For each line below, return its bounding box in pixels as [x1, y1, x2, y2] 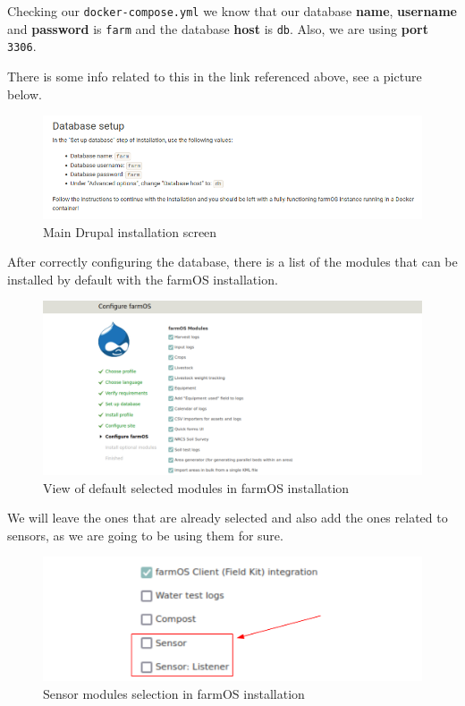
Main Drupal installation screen [43, 222, 217, 241]
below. [7, 84, 42, 103]
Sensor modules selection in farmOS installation [43, 684, 305, 702]
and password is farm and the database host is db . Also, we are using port [7, 19, 428, 38]
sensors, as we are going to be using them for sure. [7, 525, 283, 544]
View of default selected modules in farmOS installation [43, 478, 350, 497]
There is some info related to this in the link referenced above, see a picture [7, 66, 422, 85]
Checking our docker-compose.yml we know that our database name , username [7, 2, 457, 20]
